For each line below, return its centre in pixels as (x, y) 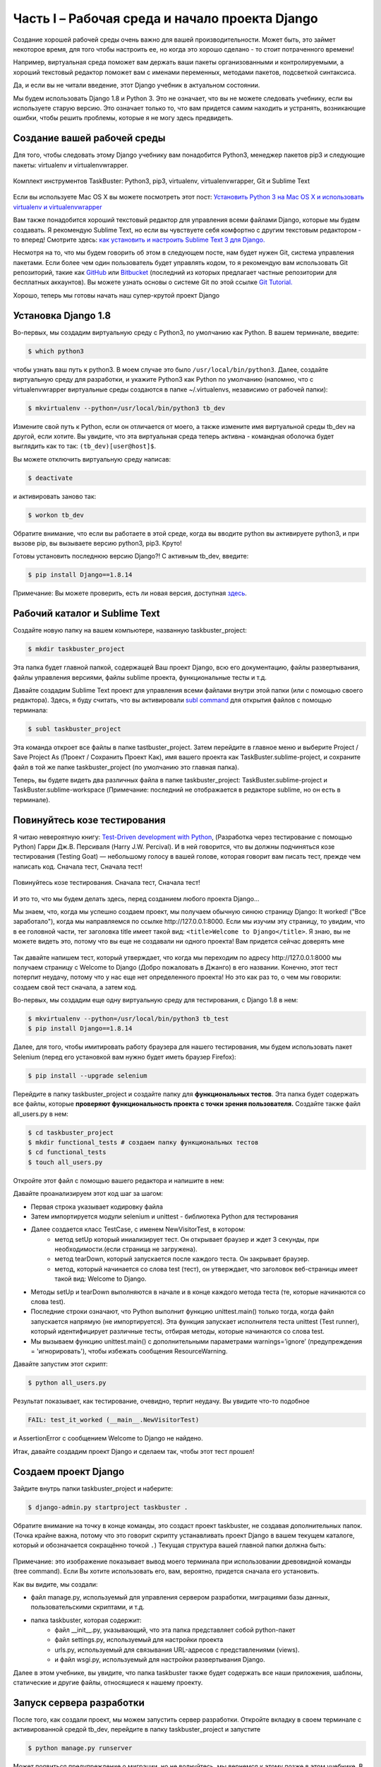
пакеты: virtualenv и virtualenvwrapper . (71, 165)
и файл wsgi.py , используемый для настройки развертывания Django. (160, 1660)
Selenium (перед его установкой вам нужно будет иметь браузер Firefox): (125, 1057)
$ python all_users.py (67, 1383)
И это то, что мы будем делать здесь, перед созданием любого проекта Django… (137, 898)
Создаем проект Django (69, 1471)
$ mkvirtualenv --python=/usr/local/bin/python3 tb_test (128, 1019)
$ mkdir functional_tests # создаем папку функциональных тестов (143, 1142)
